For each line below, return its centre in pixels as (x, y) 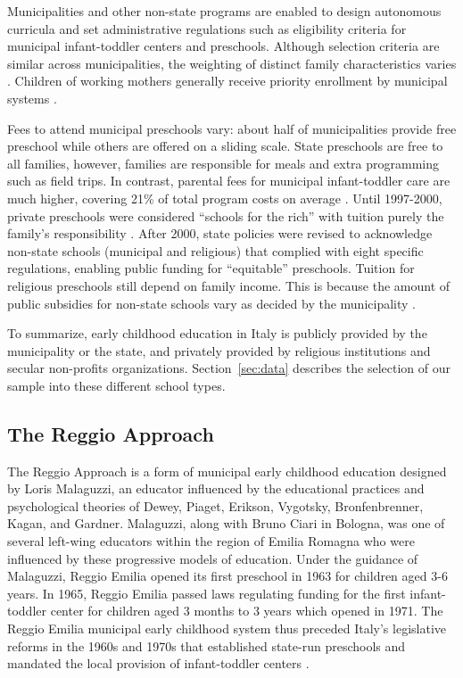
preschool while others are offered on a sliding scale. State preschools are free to (225, 146)
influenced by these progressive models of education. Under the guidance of (213, 558)
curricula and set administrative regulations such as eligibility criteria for (207, 28)
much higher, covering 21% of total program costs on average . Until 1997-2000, (225, 198)
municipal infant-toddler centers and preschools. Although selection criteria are (223, 46)
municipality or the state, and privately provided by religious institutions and (219, 350)
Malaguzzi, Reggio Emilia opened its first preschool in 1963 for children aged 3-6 (227, 576)
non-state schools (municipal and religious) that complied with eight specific (215, 250)
